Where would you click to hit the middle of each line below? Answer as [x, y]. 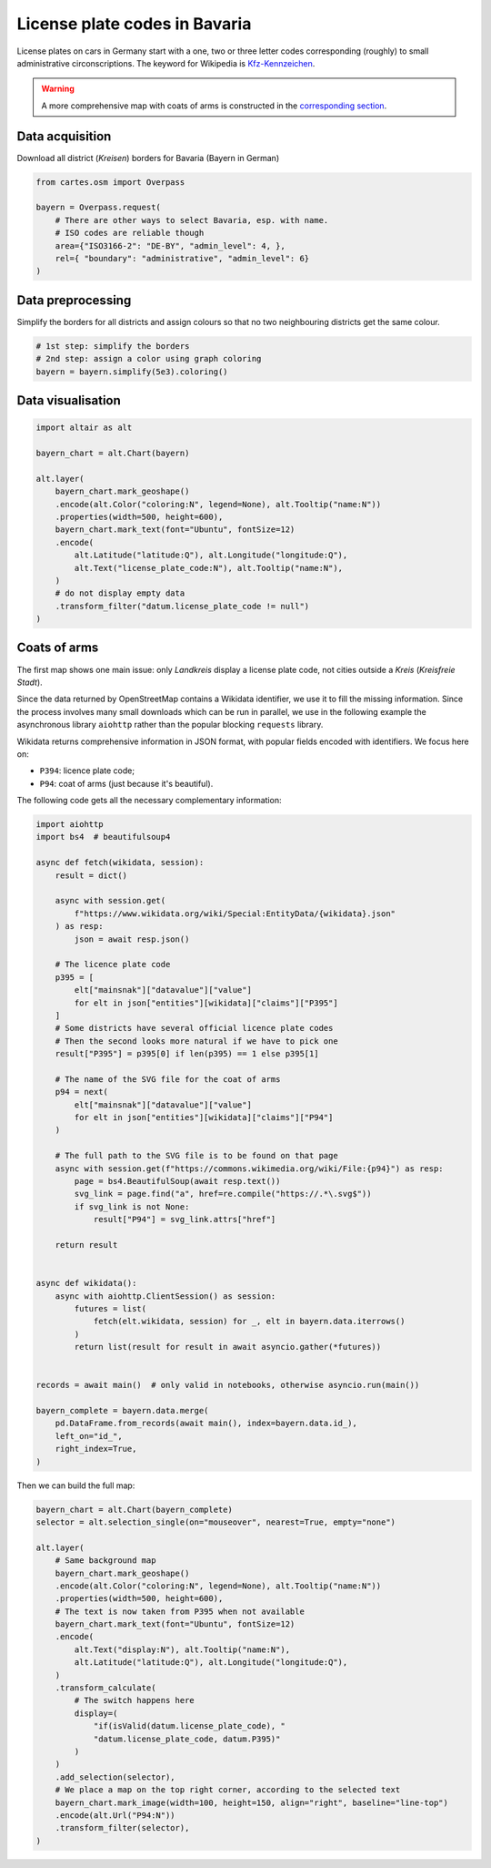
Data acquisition [64, 136]
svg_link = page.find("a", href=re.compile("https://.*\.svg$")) [223, 1194]
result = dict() [91, 875]
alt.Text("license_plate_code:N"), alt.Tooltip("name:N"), [209, 568]
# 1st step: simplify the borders [113, 346]
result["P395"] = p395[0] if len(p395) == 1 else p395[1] [187, 1054]
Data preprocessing [74, 300]
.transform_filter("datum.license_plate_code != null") [182, 606]
